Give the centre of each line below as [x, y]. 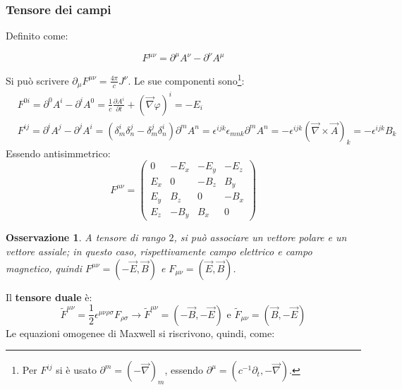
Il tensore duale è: [49, 297]
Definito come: [37, 36]
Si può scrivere [37, 80]
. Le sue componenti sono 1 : [186, 79]
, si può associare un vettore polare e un [260, 237]
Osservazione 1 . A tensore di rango [86, 237]
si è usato [76, 370]
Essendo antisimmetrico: [58, 153]
